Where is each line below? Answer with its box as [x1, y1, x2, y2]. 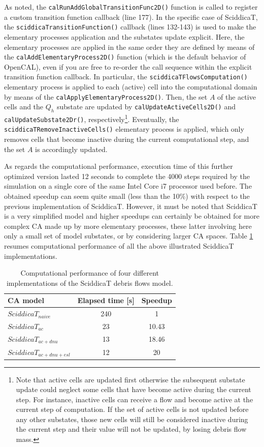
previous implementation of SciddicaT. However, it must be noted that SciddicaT [4, 200, 257, 211]
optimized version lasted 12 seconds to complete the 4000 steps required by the [4, 170, 250, 181]
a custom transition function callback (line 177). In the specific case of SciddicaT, [4, 11, 258, 22]
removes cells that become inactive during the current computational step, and [4, 134, 249, 144]
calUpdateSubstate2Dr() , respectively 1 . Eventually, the [4, 112, 179, 124]
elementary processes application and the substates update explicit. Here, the [4, 31, 245, 42]
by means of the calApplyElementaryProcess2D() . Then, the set [4, 91, 208, 102]
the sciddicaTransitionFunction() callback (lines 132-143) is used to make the [4, 21, 256, 32]
